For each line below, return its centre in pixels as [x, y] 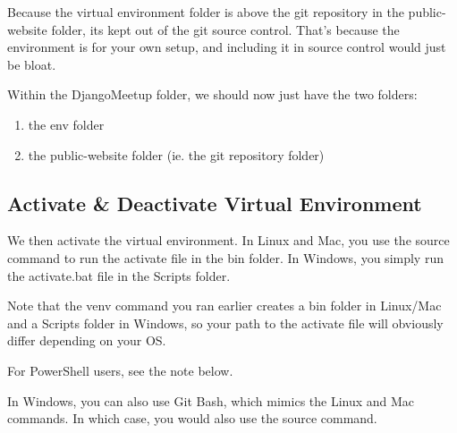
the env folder [66, 124]
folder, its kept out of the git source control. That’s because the [225, 29]
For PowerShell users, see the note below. [120, 370]
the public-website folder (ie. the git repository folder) [176, 154]
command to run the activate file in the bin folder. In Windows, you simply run [225, 257]
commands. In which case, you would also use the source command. [192, 418]
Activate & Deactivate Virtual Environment [215, 203]
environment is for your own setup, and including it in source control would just [227, 47]
